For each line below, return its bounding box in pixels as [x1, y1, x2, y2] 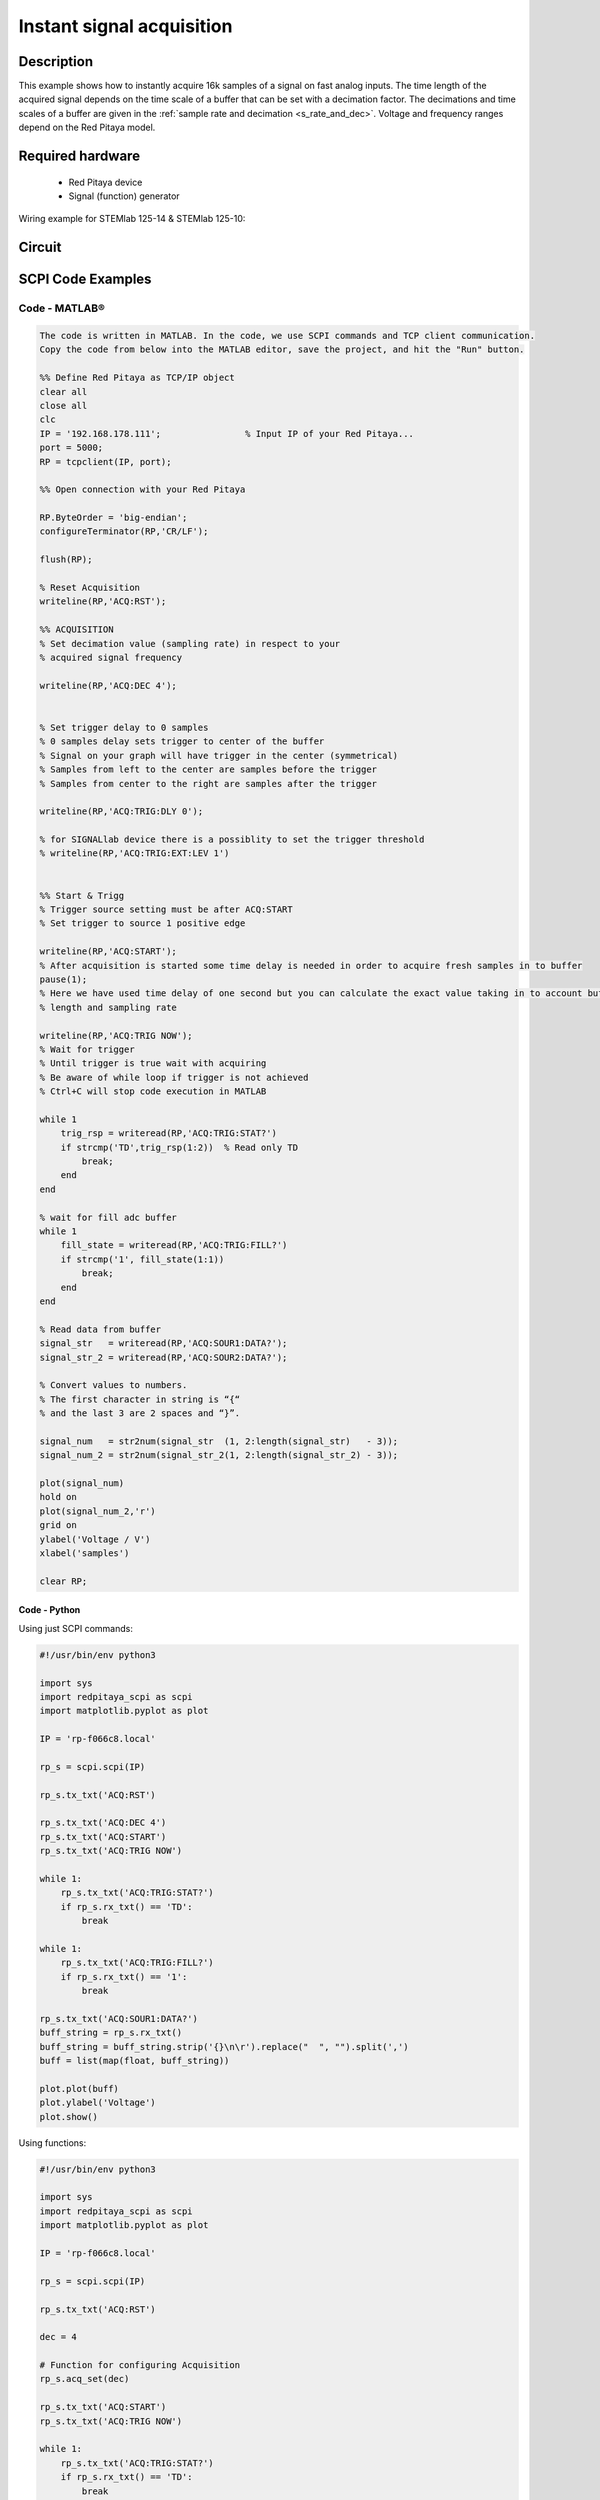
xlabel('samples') [39, 1547, 130, 1559]
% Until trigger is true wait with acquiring [39, 1058, 267, 1069]
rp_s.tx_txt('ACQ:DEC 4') [39, 1817, 167, 1829]
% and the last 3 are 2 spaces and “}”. [39, 1408, 240, 1419]
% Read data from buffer [39, 1323, 162, 1335]
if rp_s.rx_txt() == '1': [60, 1971, 188, 1982]
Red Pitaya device [68, 176, 143, 188]
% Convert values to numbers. [39, 1380, 188, 1391]
